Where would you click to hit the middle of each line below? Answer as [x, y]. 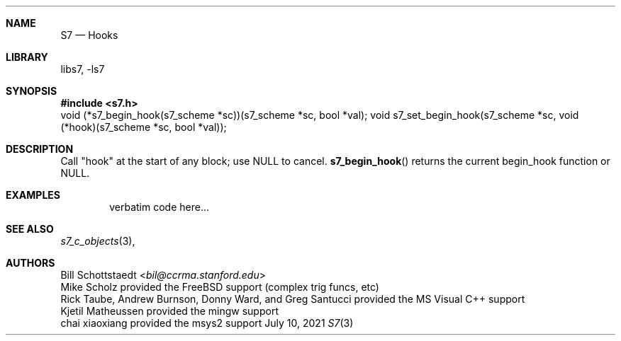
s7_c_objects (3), [98, 241]
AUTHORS [30, 263]
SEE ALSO [30, 229]
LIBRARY [27, 57]
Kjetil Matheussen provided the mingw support [169, 311]
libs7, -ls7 [83, 69]
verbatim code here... [159, 207]
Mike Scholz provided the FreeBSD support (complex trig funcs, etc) [220, 287]
